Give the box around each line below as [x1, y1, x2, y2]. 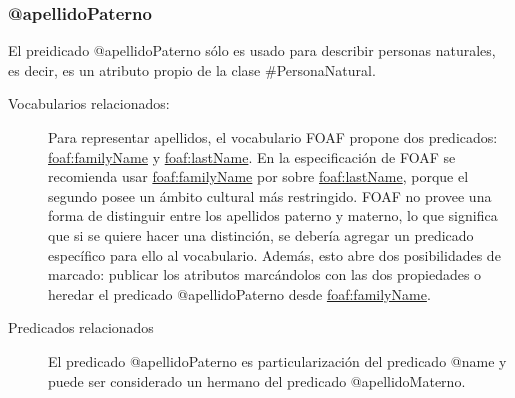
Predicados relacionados [8, 317, 154, 338]
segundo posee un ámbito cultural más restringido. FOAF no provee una [48, 185, 492, 206]
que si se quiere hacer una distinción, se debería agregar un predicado [48, 224, 474, 245]
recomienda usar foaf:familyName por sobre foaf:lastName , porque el [48, 166, 469, 187]
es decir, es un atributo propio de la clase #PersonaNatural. [8, 59, 376, 80]
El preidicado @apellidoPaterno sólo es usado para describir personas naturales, [8, 40, 496, 61]
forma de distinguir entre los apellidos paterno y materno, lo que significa [48, 205, 498, 226]
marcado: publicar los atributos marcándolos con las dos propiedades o [48, 264, 482, 285]
